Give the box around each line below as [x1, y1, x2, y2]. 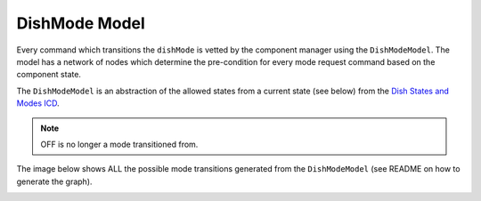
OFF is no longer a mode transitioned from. [40, 139, 199, 149]
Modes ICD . [16, 98, 60, 109]
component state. [16, 69, 82, 80]
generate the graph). [16, 176, 93, 187]
